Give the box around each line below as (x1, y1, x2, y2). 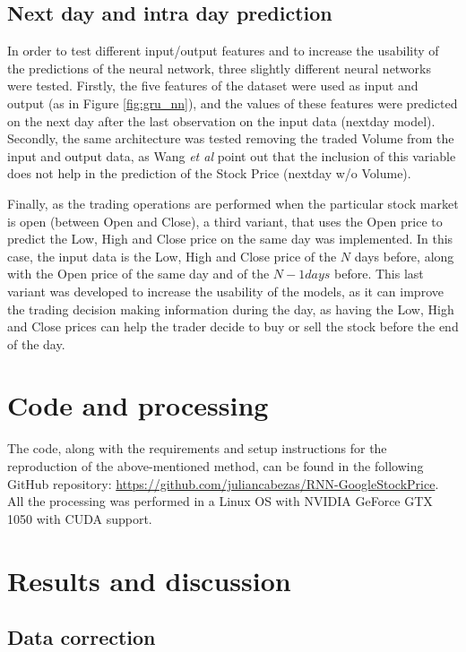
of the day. (7, 334, 65, 353)
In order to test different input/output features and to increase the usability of (7, 41, 439, 60)
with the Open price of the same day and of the (7, 264, 270, 283)
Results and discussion (7, 562, 291, 598)
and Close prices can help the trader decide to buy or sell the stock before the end (7, 317, 459, 336)
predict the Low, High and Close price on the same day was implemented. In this (7, 229, 453, 248)
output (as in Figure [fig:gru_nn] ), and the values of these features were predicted (7, 93, 458, 112)
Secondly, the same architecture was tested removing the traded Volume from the (7, 129, 454, 148)
